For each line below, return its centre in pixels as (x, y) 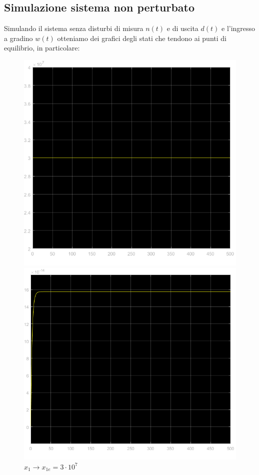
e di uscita (182, 28)
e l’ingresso (238, 28)
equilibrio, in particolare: (42, 48)
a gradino (18, 38)
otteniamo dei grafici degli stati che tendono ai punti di (142, 38)
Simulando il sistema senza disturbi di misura (74, 28)
